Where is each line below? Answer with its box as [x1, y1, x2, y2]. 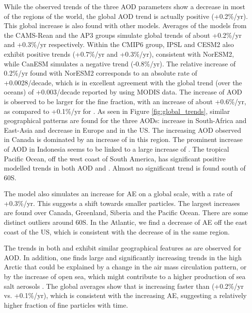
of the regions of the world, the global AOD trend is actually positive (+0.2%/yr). [4, 11, 248, 21]
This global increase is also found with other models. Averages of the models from [4, 20, 247, 31]
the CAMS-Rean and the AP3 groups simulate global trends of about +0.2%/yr [4, 30, 242, 40]
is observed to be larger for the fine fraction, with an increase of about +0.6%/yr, [4, 96, 246, 106]
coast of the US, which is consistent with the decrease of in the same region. [4, 226, 230, 236]
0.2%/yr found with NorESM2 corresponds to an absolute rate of [4, 68, 197, 78]
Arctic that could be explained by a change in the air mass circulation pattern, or [4, 262, 247, 272]
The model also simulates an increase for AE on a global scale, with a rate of [4, 188, 233, 199]
